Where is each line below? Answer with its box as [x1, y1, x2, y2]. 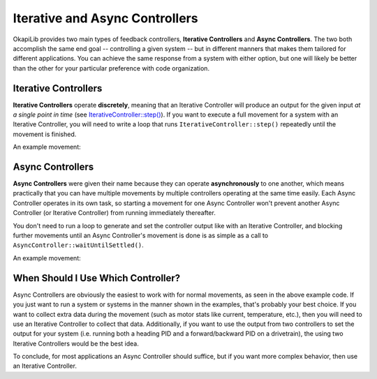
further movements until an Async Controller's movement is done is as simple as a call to [13, 231, 269, 240]
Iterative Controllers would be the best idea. [13, 339, 140, 348]
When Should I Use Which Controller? [13, 272, 181, 284]
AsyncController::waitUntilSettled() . [13, 241, 145, 249]
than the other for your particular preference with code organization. [13, 64, 209, 73]
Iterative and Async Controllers [13, 10, 198, 26]
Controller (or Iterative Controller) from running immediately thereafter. [13, 209, 216, 217]
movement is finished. [13, 130, 77, 138]
